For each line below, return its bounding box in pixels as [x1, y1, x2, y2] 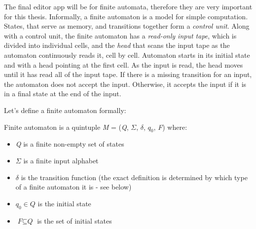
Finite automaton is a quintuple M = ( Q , [4, 121, 129, 132]
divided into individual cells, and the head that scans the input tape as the [4, 40, 230, 50]
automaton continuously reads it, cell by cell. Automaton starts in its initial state [4, 49, 250, 60]
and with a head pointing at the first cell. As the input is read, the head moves [4, 59, 243, 70]
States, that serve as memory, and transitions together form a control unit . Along [4, 21, 250, 31]
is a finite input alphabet [23, 155, 99, 165]
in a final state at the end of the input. [4, 88, 121, 99]
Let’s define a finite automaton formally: [4, 105, 126, 115]
